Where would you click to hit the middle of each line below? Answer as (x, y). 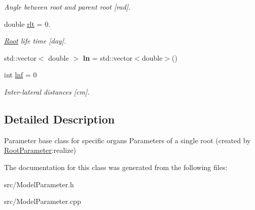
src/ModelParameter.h (39, 184)
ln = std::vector (108, 57)
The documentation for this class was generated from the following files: (116, 167)
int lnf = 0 (21, 75)
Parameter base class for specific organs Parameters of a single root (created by (128, 140)
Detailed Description (60, 119)
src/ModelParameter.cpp (43, 201)
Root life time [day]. (35, 41)
